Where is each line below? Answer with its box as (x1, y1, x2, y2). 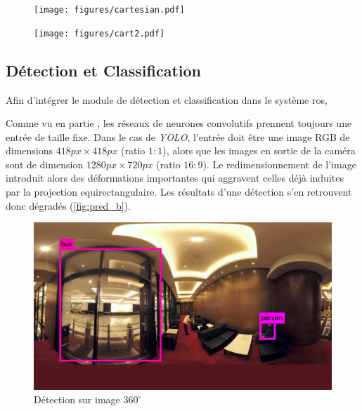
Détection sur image (34, 392, 120, 407)
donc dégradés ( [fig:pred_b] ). (6, 198, 131, 213)
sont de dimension (6, 156, 84, 171)
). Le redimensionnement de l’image (202, 156, 356, 171)
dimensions (6, 143, 53, 158)
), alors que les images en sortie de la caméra (162, 143, 356, 158)
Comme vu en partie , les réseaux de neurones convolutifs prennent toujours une (6, 116, 352, 130)
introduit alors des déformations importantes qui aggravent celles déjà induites (6, 170, 344, 185)
